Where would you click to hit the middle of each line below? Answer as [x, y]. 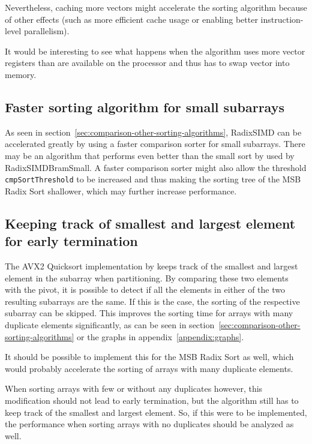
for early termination [71, 241]
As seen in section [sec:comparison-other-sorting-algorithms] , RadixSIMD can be [153, 132]
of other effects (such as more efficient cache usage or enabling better [131, 19]
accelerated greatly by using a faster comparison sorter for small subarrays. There [155, 144]
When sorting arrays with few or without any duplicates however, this [134, 388]
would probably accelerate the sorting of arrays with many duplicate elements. [149, 368]
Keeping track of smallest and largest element [150, 223]
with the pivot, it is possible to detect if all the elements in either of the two [145, 289]
